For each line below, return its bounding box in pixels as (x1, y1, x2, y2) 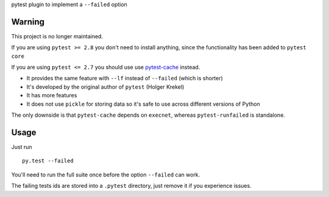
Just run (11, 143, 32, 150)
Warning (11, 16, 45, 27)
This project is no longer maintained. (11, 32, 104, 40)
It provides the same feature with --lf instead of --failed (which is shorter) (26, 75, 224, 82)
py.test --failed (22, 157, 74, 164)
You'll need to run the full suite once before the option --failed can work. (11, 171, 200, 178)
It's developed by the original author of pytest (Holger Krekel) (26, 83, 185, 91)
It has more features (26, 92, 77, 99)
